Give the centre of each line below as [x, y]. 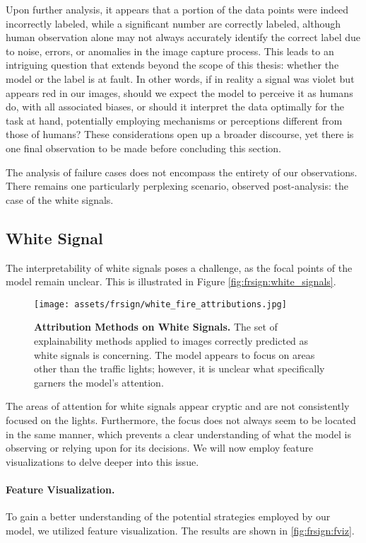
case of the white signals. [60, 199]
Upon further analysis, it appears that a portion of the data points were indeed [177, 9]
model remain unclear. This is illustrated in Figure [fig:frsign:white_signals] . [171, 281]
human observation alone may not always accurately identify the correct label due [183, 37]
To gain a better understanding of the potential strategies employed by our [168, 516]
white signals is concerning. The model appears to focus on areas [175, 354]
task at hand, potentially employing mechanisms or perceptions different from [174, 120]
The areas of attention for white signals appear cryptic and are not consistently [178, 406]
